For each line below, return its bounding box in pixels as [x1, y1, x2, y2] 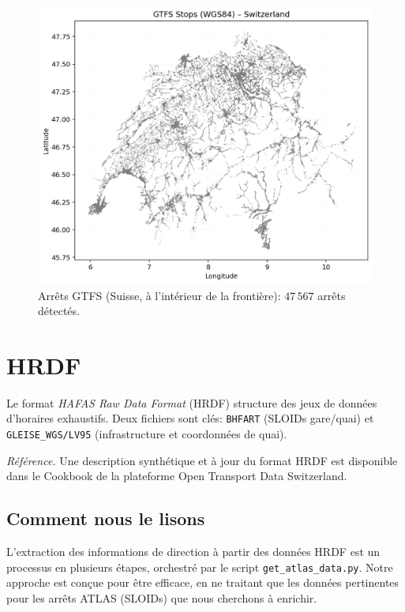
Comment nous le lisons [6, 506, 205, 531]
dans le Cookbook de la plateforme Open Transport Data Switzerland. [6, 467, 347, 484]
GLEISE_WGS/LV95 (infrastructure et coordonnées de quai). [6, 426, 287, 442]
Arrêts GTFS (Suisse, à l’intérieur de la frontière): [38, 287, 281, 303]
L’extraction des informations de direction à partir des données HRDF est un [6, 543, 381, 560]
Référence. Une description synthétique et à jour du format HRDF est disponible [6, 452, 398, 468]
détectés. [38, 302, 80, 319]
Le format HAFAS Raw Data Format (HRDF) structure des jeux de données [6, 394, 377, 411]
